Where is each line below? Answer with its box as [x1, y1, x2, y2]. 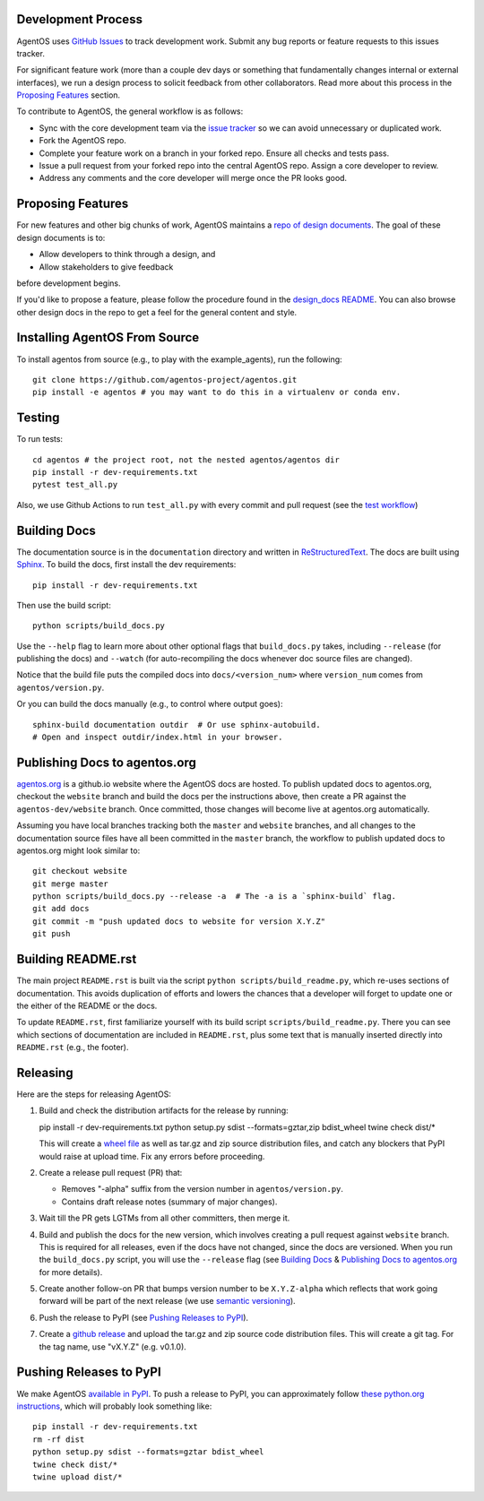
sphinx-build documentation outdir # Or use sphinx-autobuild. [32, 720, 322, 729]
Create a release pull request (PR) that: [39, 1167, 183, 1178]
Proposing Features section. [16, 90, 121, 100]
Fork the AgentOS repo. [39, 135, 127, 146]
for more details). [39, 1266, 103, 1277]
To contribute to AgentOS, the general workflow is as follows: [16, 106, 244, 116]
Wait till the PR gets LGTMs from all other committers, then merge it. [39, 1212, 290, 1223]
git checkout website [32, 866, 127, 876]
